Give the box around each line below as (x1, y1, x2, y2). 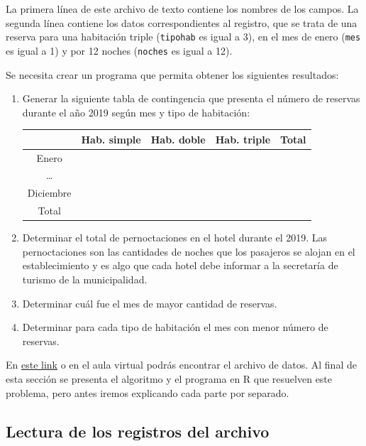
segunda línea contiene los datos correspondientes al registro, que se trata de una (6, 15, 357, 30)
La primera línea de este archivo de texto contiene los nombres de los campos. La (6, 1, 359, 16)
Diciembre (27, 185, 72, 200)
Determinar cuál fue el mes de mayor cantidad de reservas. (22, 295, 277, 310)
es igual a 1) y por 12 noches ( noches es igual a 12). (6, 43, 233, 58)
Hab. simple (81, 131, 141, 146)
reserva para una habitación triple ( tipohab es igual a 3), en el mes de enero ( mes (6, 29, 361, 44)
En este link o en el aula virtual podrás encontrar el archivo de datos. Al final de (6, 357, 357, 372)
